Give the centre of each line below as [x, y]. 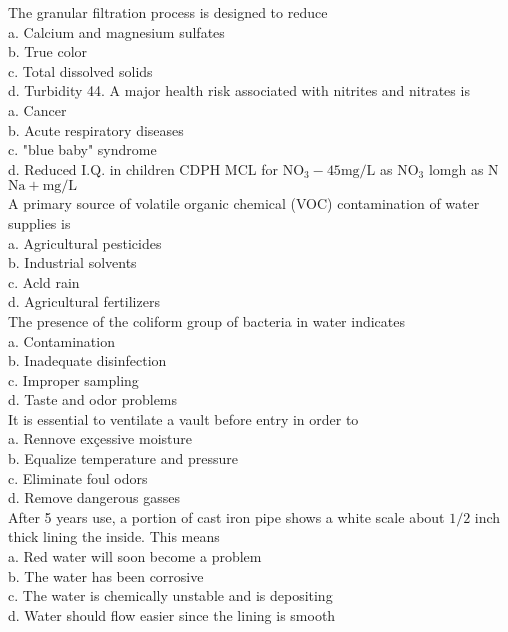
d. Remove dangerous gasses [94, 497]
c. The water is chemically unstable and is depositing [170, 595]
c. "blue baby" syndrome [82, 149]
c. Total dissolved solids [80, 70]
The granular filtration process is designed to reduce [168, 12]
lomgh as [456, 168]
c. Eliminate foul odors [78, 477]
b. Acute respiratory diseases [96, 129]
